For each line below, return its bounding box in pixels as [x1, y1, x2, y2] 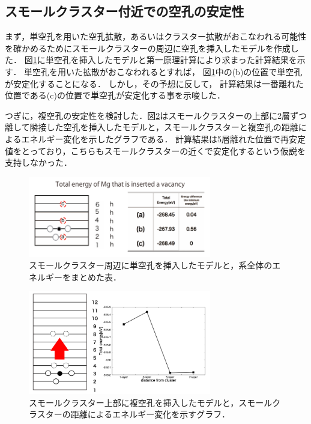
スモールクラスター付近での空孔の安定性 [5, 2, 244, 20]
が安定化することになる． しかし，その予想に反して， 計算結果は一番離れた [5, 77, 304, 89]
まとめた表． [70, 270, 121, 283]
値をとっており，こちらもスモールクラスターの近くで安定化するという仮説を [5, 144, 306, 157]
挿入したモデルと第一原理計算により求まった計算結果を [79, 53, 297, 66]
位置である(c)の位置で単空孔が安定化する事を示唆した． [5, 89, 225, 101]
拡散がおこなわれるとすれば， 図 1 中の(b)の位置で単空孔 [83, 65, 303, 77]
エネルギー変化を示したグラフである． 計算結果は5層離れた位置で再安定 [21, 132, 306, 145]
